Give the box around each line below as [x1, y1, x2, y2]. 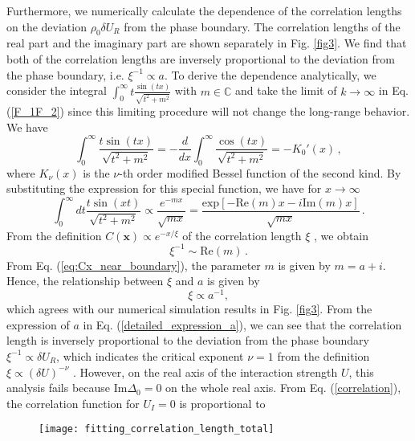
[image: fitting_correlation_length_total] [39, 423, 275, 435]
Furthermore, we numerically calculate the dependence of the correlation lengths [6, 2, 402, 18]
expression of [6, 316, 70, 333]
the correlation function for [6, 394, 140, 411]
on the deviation [6, 18, 87, 35]
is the [83, 164, 110, 181]
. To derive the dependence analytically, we [164, 66, 376, 83]
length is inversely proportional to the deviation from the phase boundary [6, 332, 369, 349]
